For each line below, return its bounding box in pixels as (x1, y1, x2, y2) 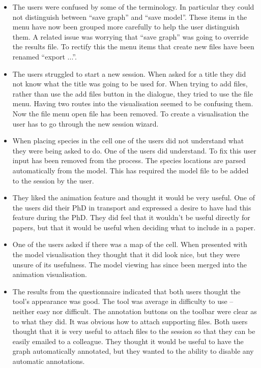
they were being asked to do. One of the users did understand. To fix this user (12, 145, 256, 156)
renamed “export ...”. (12, 51, 77, 62)
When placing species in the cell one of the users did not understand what (12, 135, 244, 146)
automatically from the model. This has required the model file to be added (12, 165, 249, 175)
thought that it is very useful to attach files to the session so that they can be (12, 326, 255, 336)
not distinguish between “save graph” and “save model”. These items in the (12, 11, 247, 22)
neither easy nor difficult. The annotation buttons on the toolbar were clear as (12, 306, 257, 317)
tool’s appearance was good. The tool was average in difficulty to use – (12, 296, 234, 306)
